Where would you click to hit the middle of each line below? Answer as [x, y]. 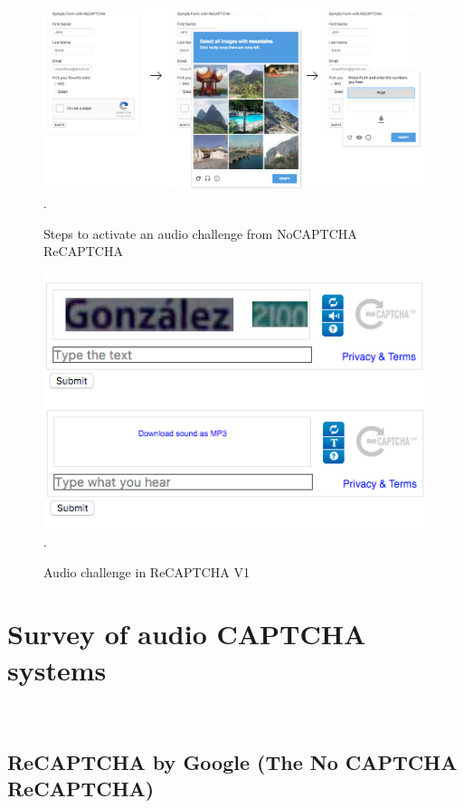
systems [57, 669]
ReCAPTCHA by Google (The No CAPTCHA [232, 761]
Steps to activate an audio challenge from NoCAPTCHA [200, 233]
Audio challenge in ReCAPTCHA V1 [147, 571]
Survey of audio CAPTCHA [187, 634]
